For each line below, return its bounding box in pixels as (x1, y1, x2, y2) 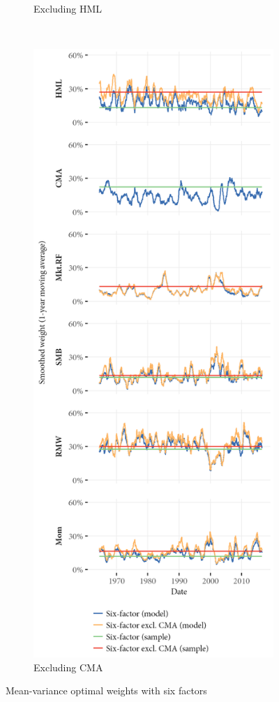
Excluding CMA (33, 659, 103, 674)
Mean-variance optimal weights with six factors (6, 683, 207, 698)
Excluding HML (33, 1, 103, 15)
